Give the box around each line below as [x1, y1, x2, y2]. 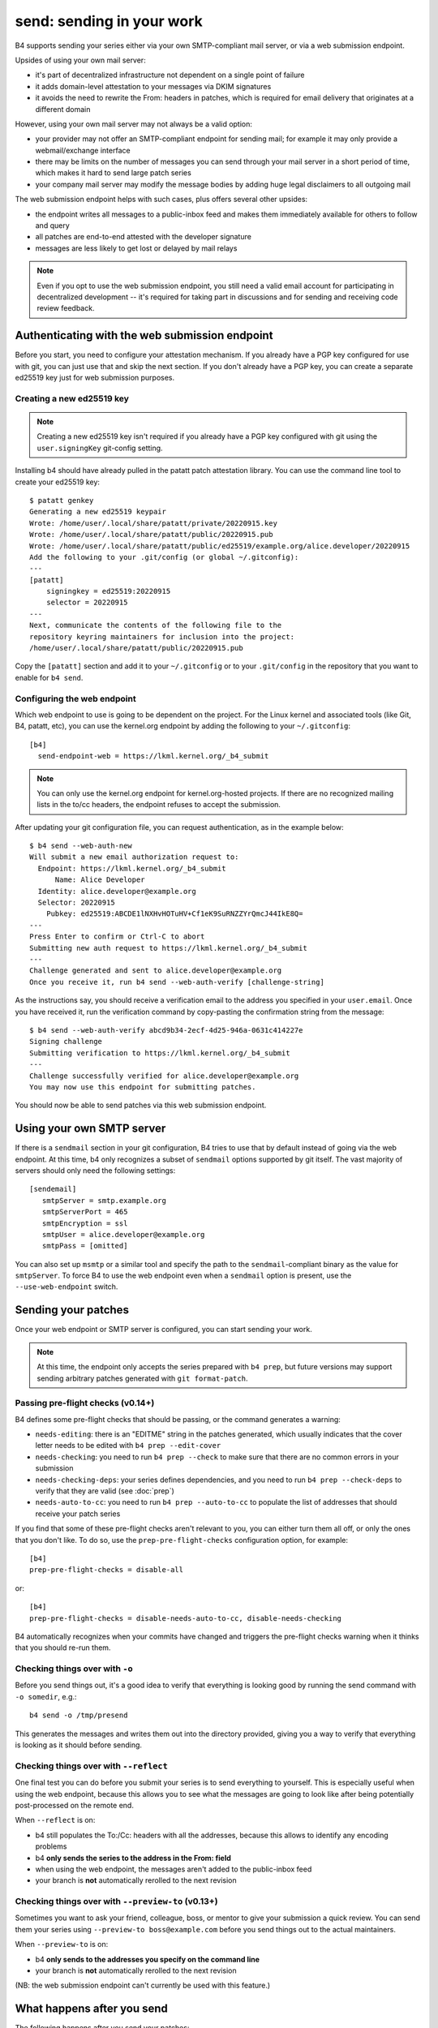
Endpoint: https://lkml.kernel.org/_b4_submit [37, 864, 226, 873]
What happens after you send [15, 2002, 168, 2016]
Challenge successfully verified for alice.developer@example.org [29, 1071, 299, 1081]
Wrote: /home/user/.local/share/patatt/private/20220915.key [29, 518, 277, 527]
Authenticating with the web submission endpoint [15, 329, 273, 342]
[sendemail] [29, 1184, 77, 1194]
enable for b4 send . [15, 672, 84, 682]
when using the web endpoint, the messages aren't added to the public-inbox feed [35, 1864, 312, 1874]
